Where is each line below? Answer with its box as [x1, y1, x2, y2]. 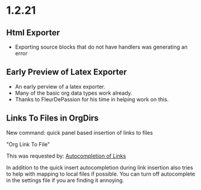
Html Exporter [6, 28, 60, 38]
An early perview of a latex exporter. [14, 83, 105, 90]
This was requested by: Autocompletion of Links [6, 152, 126, 159]
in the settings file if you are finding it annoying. [6, 176, 125, 183]
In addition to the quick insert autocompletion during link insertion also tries [6, 164, 194, 171]
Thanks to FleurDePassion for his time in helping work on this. [14, 95, 169, 102]
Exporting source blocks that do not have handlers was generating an [14, 43, 188, 50]
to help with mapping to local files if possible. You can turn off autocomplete [6, 170, 196, 177]
